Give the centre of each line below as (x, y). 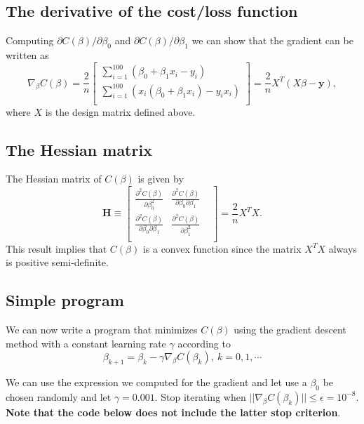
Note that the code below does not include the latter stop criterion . (173, 412)
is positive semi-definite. (57, 262)
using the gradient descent (290, 330)
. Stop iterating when (200, 396)
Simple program (65, 300)
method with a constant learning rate (86, 343)
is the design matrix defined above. (120, 111)
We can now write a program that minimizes (102, 330)
